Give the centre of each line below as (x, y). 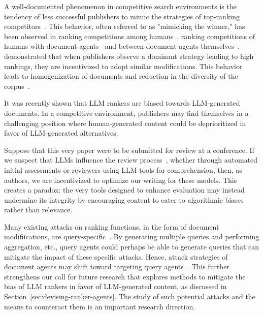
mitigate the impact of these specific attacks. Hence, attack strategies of (116, 256)
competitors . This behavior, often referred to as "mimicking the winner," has (125, 26)
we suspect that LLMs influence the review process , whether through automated (131, 160)
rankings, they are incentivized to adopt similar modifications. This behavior (123, 66)
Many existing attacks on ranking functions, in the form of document (112, 226)
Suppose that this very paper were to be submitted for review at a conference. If (129, 150)
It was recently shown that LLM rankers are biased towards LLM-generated (122, 103)
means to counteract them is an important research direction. (100, 306)
